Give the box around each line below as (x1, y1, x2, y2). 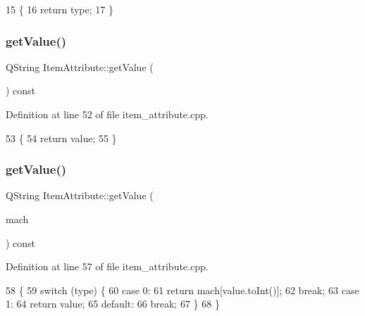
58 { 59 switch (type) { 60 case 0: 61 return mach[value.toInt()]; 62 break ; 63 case (6, 282, 359, 297)
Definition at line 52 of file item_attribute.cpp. (6, 107, 209, 121)
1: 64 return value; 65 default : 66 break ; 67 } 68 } (6, 296, 220, 311)
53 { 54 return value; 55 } (6, 130, 117, 145)
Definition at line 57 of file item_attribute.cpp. (6, 259, 209, 274)
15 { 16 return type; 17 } (6, 2, 113, 16)
